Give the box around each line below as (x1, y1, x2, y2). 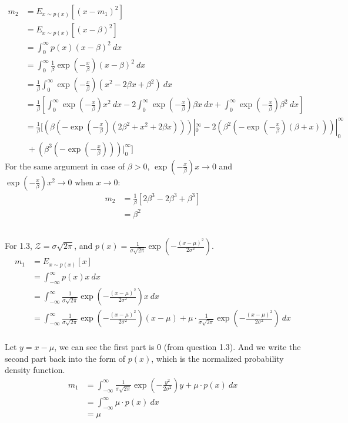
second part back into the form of (5, 352, 126, 364)
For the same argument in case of (5, 159, 125, 172)
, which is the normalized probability (151, 352, 284, 364)
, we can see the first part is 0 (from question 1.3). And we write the (54, 341, 301, 353)
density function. (5, 364, 65, 376)
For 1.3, (5, 239, 32, 252)
